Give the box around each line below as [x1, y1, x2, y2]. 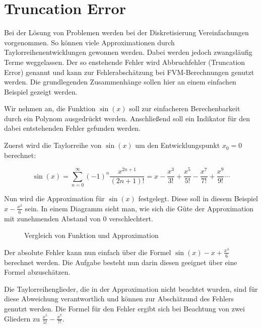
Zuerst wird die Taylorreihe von [4, 140, 102, 150]
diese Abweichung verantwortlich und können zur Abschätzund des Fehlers [4, 293, 234, 304]
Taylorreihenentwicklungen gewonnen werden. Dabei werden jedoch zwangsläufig [4, 47, 252, 57]
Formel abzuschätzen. [4, 267, 71, 277]
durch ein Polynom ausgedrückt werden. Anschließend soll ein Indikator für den [4, 113, 250, 123]
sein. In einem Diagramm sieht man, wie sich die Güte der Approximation [25, 203, 254, 213]
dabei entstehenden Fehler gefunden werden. [4, 123, 141, 133]
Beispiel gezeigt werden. [4, 86, 78, 97]
